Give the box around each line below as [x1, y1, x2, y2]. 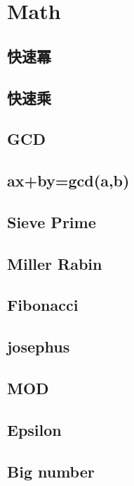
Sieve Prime [7, 211, 96, 232]
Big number [7, 460, 95, 482]
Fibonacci [7, 294, 79, 316]
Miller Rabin [7, 252, 102, 274]
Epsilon [7, 418, 62, 440]
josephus [7, 336, 70, 357]
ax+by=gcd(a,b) [7, 170, 130, 191]
